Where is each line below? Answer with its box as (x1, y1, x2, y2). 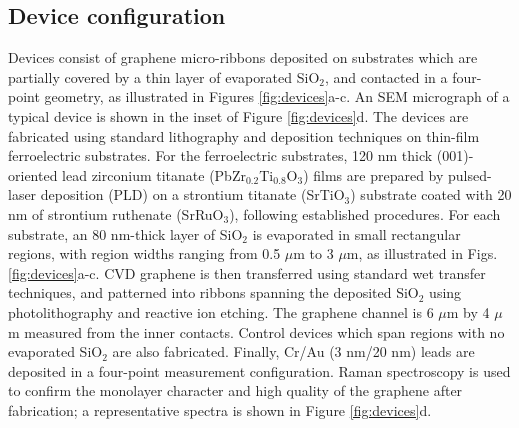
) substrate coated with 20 (350, 184, 512, 205)
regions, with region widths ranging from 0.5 (8, 243, 281, 264)
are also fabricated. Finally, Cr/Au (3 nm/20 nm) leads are (112, 341, 475, 362)
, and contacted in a (324, 66, 448, 87)
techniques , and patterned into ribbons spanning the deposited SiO (8, 282, 419, 303)
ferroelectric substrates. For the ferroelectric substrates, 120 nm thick (8, 145, 433, 166)
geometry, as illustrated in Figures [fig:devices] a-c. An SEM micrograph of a (44, 86, 510, 107)
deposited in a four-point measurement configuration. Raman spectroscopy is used (8, 360, 511, 381)
